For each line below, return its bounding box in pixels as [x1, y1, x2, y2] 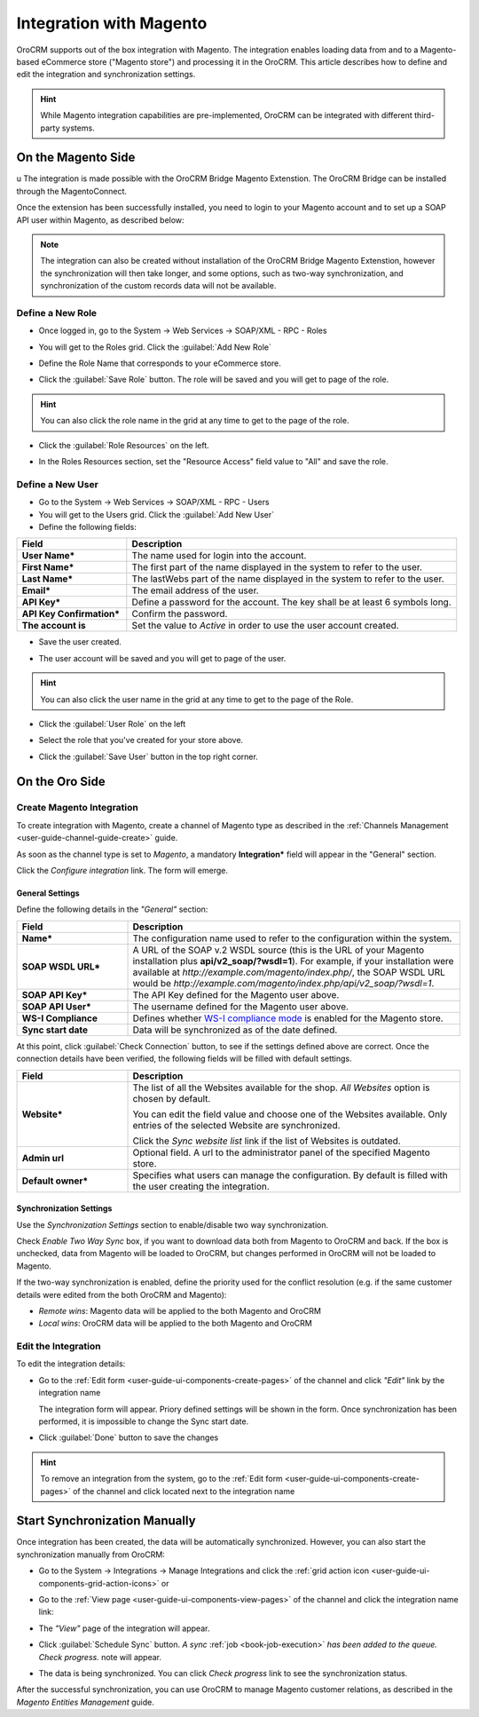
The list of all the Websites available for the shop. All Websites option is [132, 1081, 430, 1094]
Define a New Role [16, 306, 98, 319]
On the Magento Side [16, 150, 136, 165]
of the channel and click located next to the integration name [72, 1485, 295, 1496]
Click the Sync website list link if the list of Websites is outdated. [132, 1135, 401, 1147]
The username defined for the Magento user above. [132, 1000, 349, 1012]
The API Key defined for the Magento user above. [132, 988, 340, 1001]
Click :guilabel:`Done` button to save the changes [38, 1432, 219, 1443]
